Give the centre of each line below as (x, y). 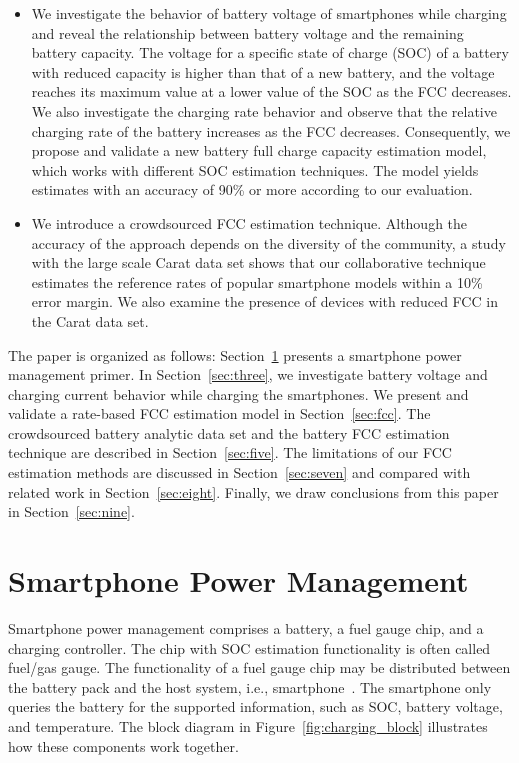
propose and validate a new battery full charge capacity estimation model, (259, 150)
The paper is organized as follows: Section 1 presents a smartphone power (235, 354)
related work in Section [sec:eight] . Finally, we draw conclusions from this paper (253, 491)
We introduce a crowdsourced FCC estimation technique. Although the (249, 222)
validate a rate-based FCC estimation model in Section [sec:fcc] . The (219, 413)
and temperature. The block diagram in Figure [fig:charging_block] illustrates (248, 725)
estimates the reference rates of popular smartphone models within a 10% (257, 281)
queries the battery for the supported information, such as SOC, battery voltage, (255, 706)
